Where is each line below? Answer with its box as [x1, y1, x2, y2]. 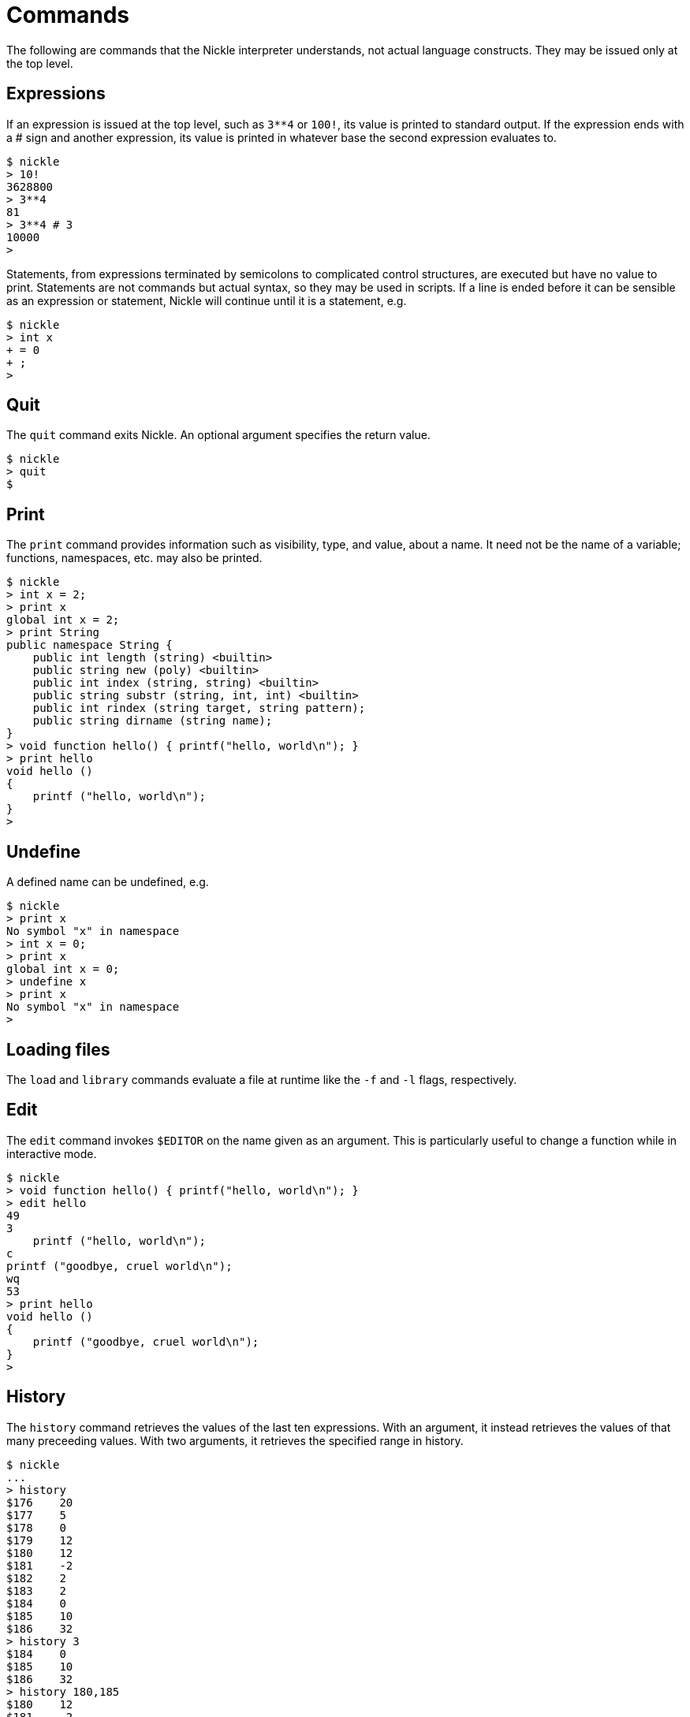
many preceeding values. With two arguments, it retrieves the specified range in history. [6, 1433, 464, 1447]
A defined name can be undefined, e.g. [6, 875, 209, 889]
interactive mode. [6, 1146, 97, 1160]
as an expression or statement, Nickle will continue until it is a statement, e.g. [6, 293, 407, 307]
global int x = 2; [6, 613, 120, 627]
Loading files [6, 1039, 110, 1060]
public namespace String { [6, 639, 173, 652]
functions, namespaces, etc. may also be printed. [6, 551, 263, 565]
